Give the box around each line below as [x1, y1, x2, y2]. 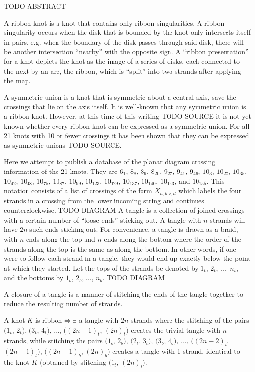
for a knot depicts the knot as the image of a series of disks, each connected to [4, 56, 240, 66]
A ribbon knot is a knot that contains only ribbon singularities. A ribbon [4, 17, 225, 28]
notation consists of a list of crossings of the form [4, 185, 152, 196]
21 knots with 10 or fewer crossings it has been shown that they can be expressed [4, 130, 249, 141]
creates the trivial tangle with [131, 324, 221, 335]
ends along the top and [26, 233, 95, 244]
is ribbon [35, 315, 62, 325]
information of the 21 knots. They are [4, 166, 118, 176]
